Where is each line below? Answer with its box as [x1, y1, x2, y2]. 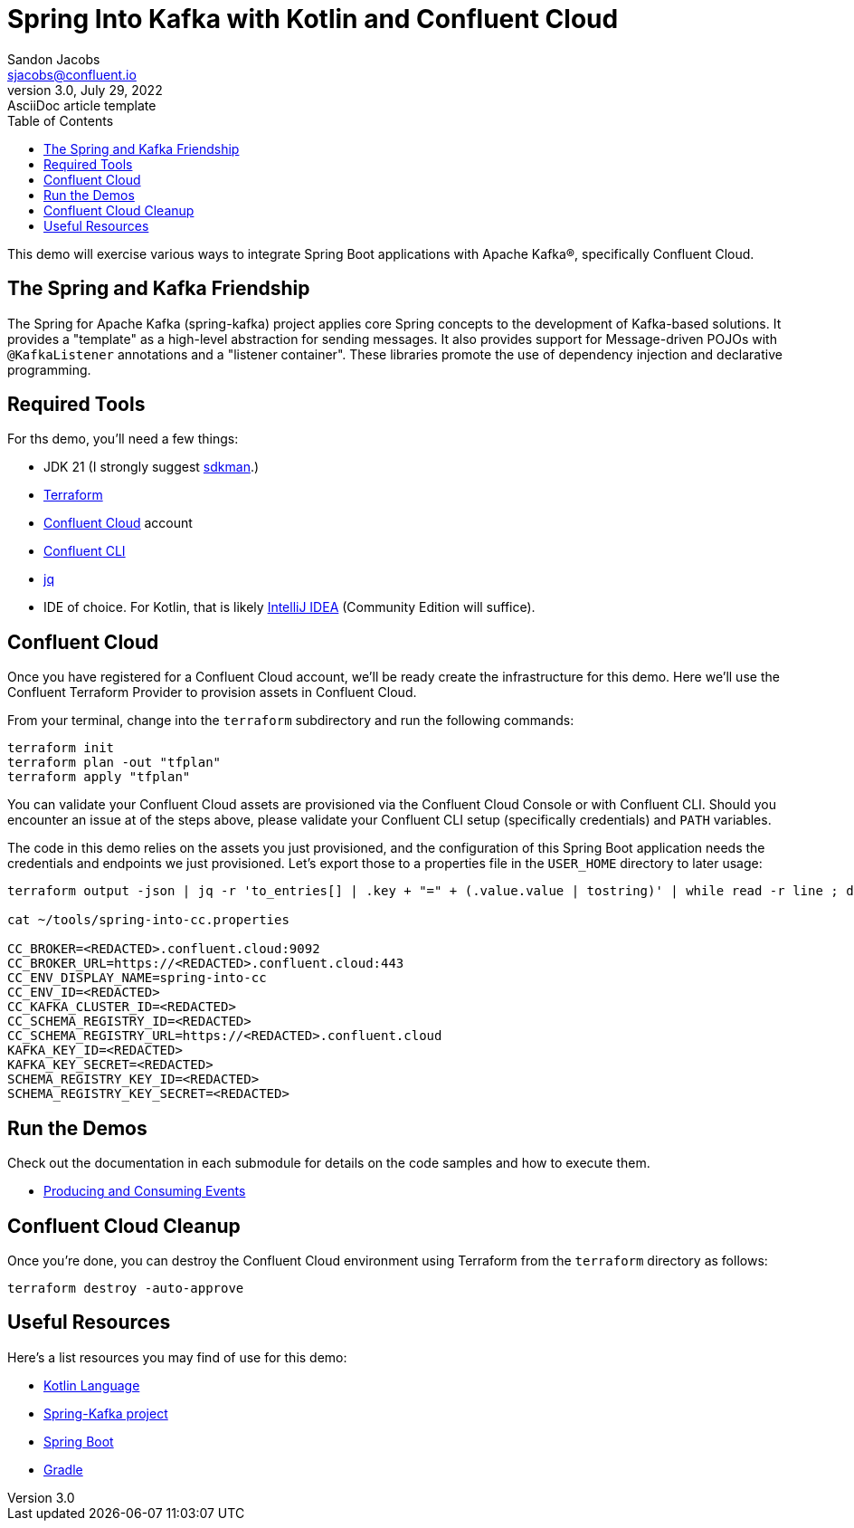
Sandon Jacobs [7, 51, 100, 67]
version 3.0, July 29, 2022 [7, 81, 163, 98]
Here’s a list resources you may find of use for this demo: [7, 1349, 347, 1365]
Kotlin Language [43, 1377, 140, 1393]
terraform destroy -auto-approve [7, 1280, 244, 1295]
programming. [7, 361, 91, 377]
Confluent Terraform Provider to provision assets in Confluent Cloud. [7, 684, 417, 701]
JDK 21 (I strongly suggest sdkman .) [43, 459, 260, 475]
